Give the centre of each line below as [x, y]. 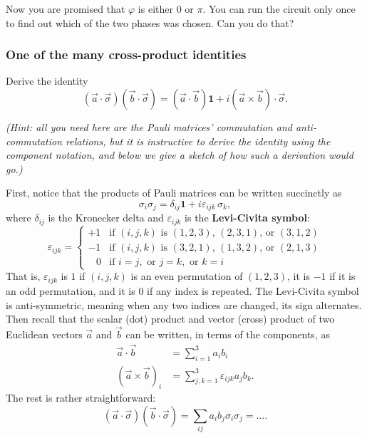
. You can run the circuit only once [279, 9]
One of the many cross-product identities [126, 54]
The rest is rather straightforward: [81, 398]
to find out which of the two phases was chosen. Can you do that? [150, 22]
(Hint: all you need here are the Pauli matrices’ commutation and [149, 127]
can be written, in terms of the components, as [228, 334]
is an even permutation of [187, 276]
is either [155, 9]
